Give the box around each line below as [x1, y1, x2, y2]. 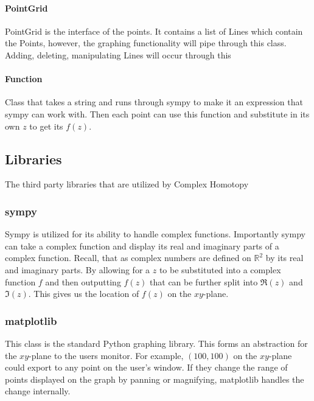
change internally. [5, 385, 71, 397]
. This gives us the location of [28, 287, 139, 300]
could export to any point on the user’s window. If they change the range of [5, 361, 288, 374]
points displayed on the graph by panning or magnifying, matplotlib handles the [5, 372, 304, 385]
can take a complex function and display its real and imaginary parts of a [5, 239, 279, 252]
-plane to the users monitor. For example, [29, 349, 184, 361]
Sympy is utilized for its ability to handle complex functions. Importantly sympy [5, 228, 305, 240]
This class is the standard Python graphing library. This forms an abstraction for [5, 336, 308, 349]
